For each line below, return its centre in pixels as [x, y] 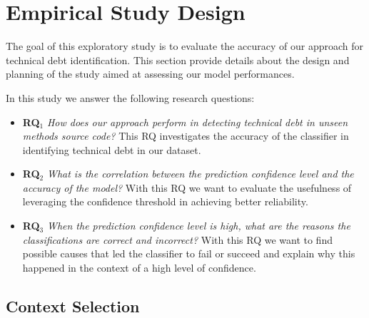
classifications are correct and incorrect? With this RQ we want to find [177, 239]
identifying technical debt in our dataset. [112, 149]
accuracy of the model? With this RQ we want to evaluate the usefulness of [187, 187]
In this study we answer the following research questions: [130, 97]
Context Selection [73, 306]
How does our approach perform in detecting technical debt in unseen [197, 122]
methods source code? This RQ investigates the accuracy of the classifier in [186, 136]
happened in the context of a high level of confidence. [139, 267]
